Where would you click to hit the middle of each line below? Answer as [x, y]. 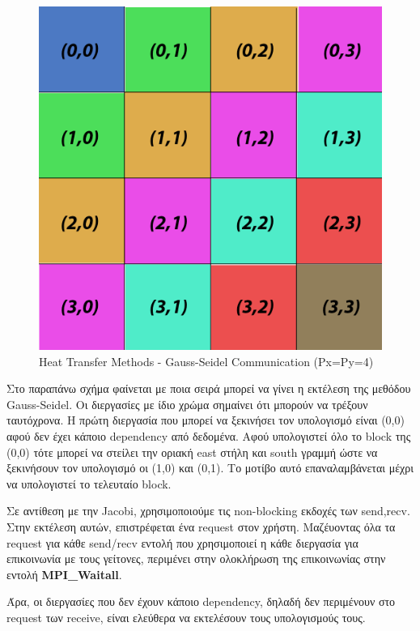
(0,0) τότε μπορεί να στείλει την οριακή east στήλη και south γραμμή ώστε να [192, 452]
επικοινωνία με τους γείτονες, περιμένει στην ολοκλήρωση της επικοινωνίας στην [196, 559]
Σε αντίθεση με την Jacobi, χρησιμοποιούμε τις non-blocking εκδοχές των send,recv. [208, 511]
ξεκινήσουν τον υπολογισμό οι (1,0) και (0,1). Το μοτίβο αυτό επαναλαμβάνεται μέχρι [210, 468]
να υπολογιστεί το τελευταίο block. [89, 483]
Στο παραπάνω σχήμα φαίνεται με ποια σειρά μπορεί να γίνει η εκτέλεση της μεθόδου [209, 388]
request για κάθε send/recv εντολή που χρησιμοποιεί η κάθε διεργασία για [182, 542]
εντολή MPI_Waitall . [64, 574]
